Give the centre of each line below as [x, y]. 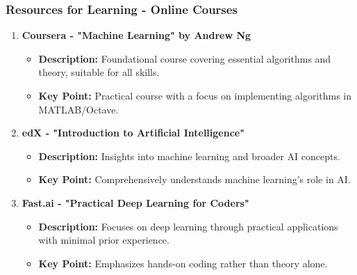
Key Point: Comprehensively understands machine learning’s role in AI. [194, 179]
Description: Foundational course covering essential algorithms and [185, 58]
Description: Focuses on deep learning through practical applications [188, 226]
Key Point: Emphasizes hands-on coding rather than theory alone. [183, 263]
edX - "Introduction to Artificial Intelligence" [133, 133]
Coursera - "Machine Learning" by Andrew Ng [136, 35]
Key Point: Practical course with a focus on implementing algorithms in [195, 95]
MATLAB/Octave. [78, 109]
